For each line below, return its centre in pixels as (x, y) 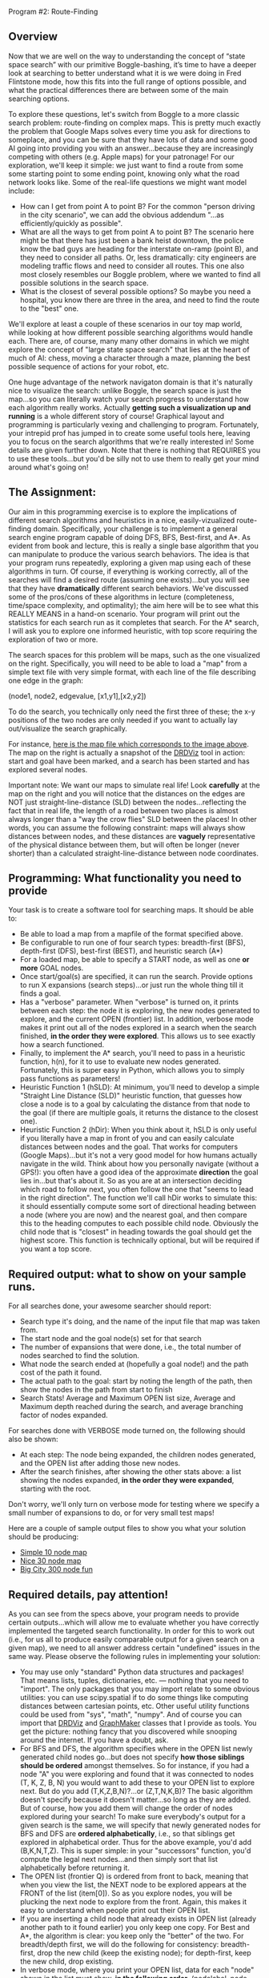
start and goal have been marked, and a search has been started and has (129, 761)
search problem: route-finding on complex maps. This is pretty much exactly (135, 123)
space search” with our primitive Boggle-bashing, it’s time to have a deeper (132, 64)
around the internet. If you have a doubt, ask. (94, 1740)
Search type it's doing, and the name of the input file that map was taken (140, 1322)
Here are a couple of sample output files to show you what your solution (127, 1529)
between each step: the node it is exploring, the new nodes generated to (140, 1011)
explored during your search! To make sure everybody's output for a (132, 1817)
